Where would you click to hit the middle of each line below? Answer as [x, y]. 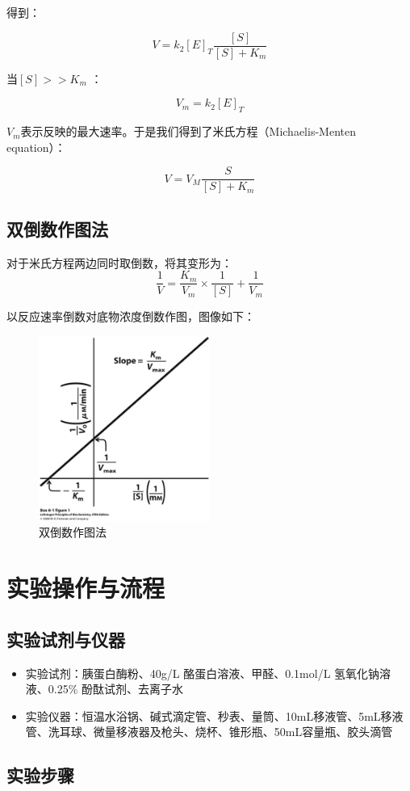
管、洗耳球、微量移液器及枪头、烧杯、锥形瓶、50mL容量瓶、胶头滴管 [209, 732]
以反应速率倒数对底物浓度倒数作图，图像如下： [131, 316]
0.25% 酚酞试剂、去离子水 [116, 689]
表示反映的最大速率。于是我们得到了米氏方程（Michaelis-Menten [188, 131]
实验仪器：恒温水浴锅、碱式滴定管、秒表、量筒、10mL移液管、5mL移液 [214, 715]
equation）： [36, 147]
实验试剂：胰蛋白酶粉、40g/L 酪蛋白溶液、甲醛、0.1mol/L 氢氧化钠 [203, 673]
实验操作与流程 [86, 588]
